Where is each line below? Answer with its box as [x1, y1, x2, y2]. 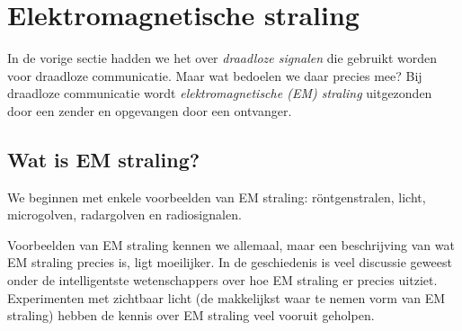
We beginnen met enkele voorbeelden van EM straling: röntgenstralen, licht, [7, 187, 426, 206]
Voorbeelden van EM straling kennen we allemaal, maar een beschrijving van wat [7, 235, 455, 254]
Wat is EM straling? [7, 145, 200, 173]
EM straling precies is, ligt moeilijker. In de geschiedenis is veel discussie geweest [7, 253, 452, 272]
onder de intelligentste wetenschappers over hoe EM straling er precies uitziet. [7, 271, 438, 290]
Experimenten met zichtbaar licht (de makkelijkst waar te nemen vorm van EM [7, 288, 446, 307]
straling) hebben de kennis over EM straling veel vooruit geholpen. [7, 306, 375, 325]
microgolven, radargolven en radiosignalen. [7, 205, 242, 224]
